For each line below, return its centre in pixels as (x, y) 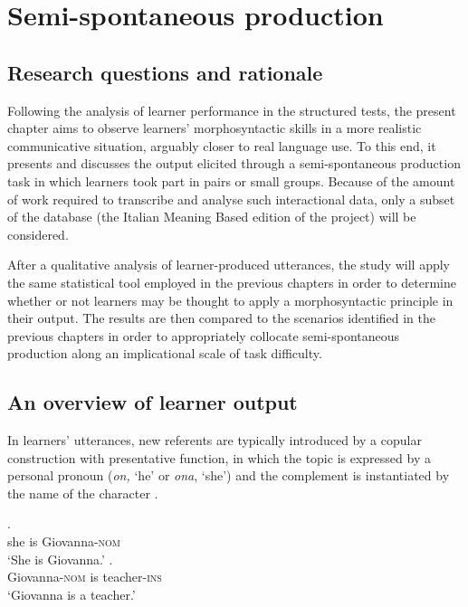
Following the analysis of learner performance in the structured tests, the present (232, 110)
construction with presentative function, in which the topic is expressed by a (219, 457)
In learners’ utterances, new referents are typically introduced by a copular (215, 440)
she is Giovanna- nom (64, 541)
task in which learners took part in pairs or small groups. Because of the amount (231, 180)
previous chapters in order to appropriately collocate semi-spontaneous (204, 335)
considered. (38, 234)
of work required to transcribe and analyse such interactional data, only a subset (231, 199)
